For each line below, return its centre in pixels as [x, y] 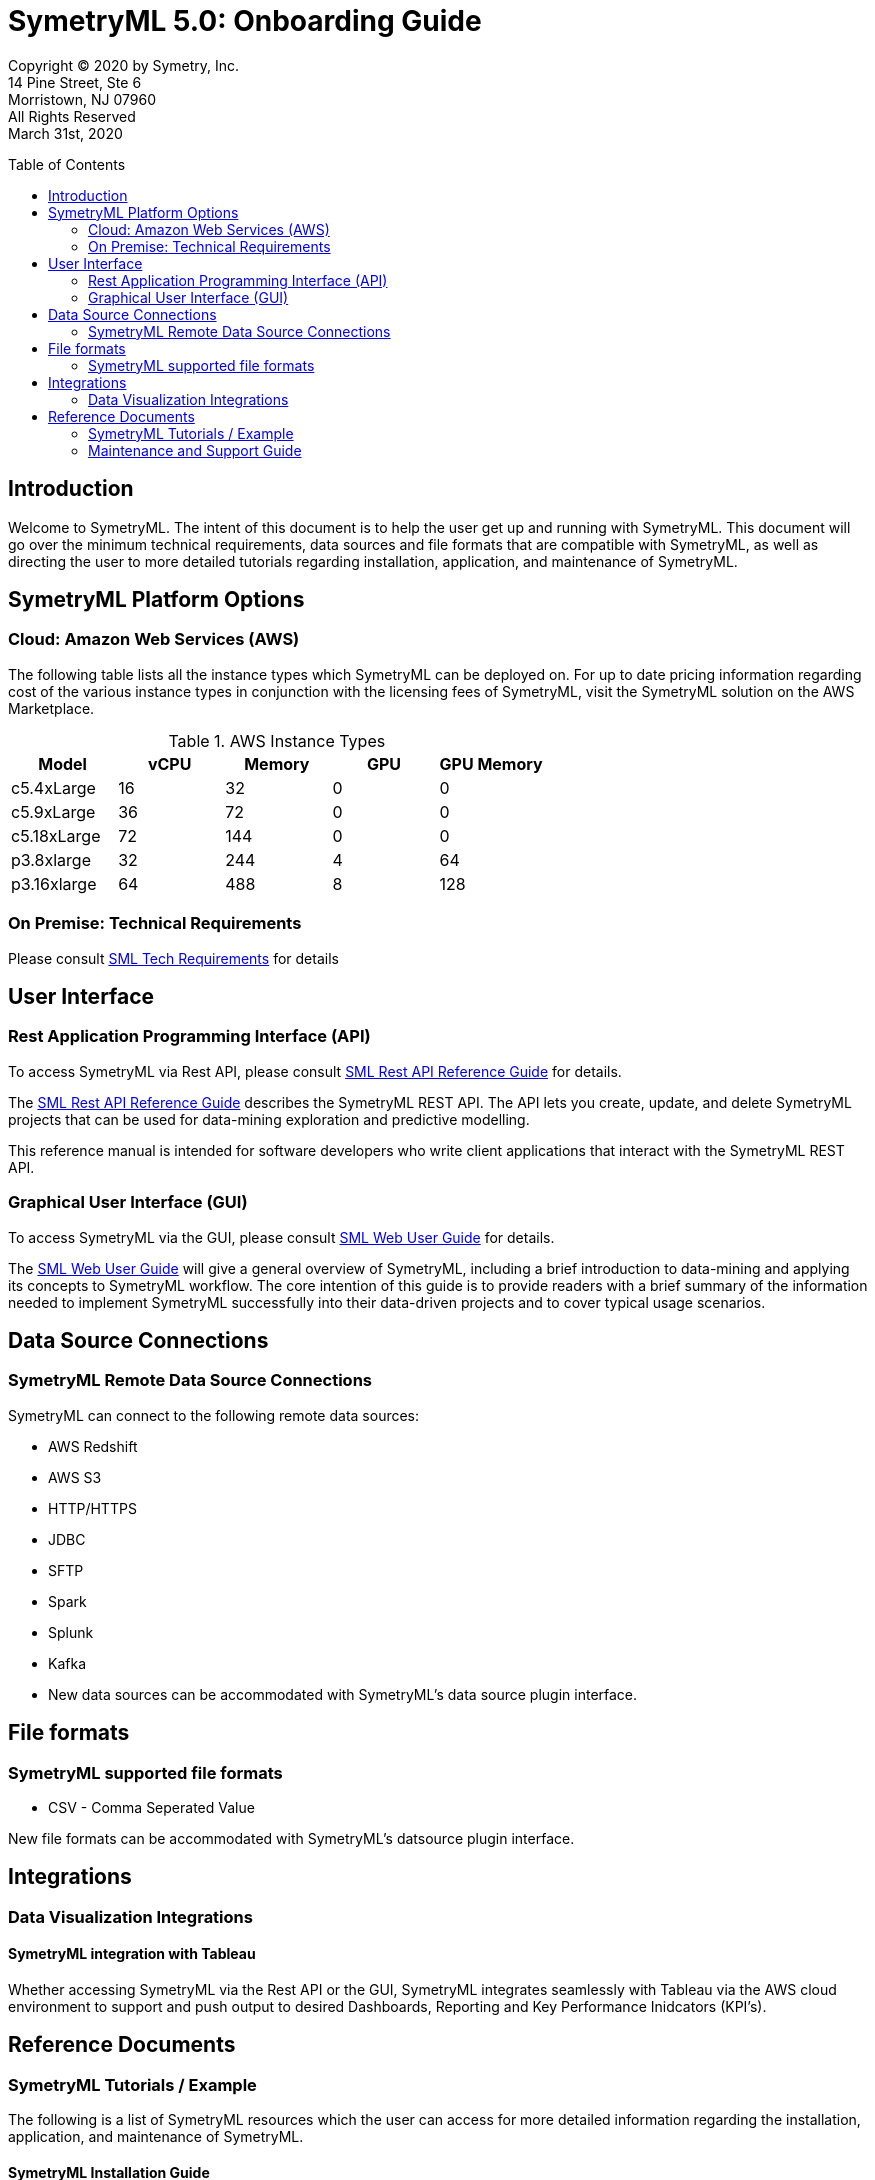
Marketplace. [51, 708]
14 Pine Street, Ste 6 [75, 82]
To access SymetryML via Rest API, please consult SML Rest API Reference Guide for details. [315, 1071]
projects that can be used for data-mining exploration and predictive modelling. [269, 1119]
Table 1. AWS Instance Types [277, 740]
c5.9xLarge [53, 811]
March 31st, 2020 [65, 133]
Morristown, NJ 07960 [82, 99]
